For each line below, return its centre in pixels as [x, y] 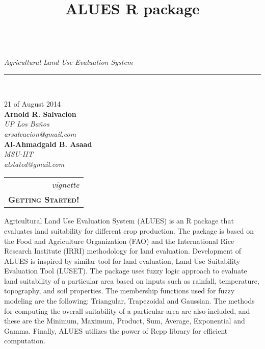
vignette [65, 185]
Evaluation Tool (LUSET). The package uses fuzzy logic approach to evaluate [126, 271]
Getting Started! [44, 200]
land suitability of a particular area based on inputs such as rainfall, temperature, [132, 280]
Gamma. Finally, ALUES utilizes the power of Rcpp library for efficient [116, 330]
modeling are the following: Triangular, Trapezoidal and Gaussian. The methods [129, 301]
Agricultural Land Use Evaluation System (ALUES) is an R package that [119, 221]
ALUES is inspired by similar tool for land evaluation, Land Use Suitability [122, 260]
